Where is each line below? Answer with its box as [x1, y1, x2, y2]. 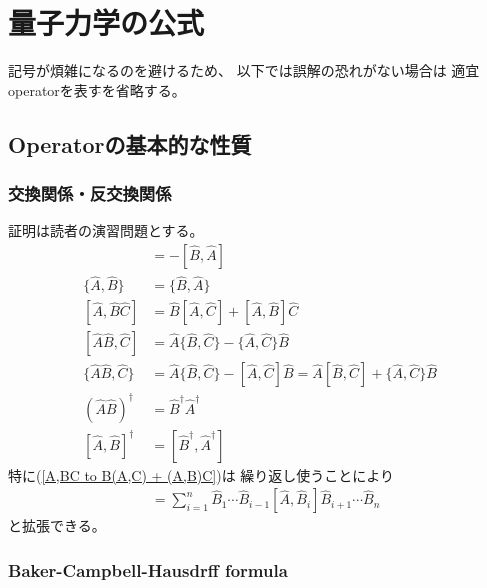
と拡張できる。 [8, 515, 106, 536]
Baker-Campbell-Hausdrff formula [8, 557, 288, 582]
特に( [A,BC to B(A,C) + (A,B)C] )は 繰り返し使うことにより [8, 464, 395, 485]
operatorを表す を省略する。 [8, 79, 186, 100]
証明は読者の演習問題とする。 [8, 220, 204, 241]
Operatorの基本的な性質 [8, 128, 252, 159]
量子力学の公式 [8, 2, 205, 43]
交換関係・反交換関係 [8, 181, 172, 206]
